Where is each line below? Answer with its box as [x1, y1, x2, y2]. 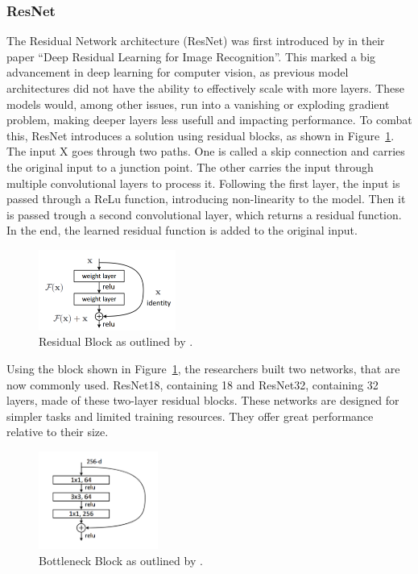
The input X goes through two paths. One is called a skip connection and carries [6, 143, 405, 160]
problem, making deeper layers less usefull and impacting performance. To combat [6, 111, 412, 128]
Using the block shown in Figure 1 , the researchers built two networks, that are [6, 360, 400, 377]
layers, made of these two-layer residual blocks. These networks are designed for [6, 392, 399, 409]
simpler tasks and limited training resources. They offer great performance [6, 407, 374, 424]
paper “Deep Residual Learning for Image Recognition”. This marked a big [6, 48, 376, 64]
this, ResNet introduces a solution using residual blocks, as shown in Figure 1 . [6, 127, 395, 143]
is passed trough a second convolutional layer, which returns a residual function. [6, 206, 402, 223]
